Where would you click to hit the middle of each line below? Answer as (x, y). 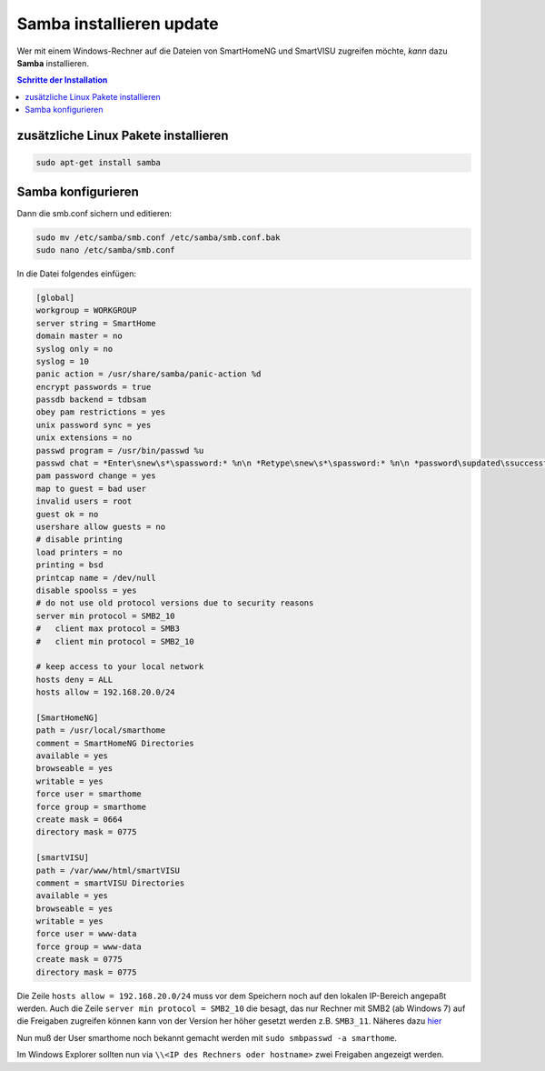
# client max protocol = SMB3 (108, 629)
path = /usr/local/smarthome (101, 731)
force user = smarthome (89, 794)
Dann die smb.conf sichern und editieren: (94, 213)
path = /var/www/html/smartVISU (108, 870)
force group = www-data (89, 946)
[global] (55, 297)
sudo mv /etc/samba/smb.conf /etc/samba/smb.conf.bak (158, 237)
